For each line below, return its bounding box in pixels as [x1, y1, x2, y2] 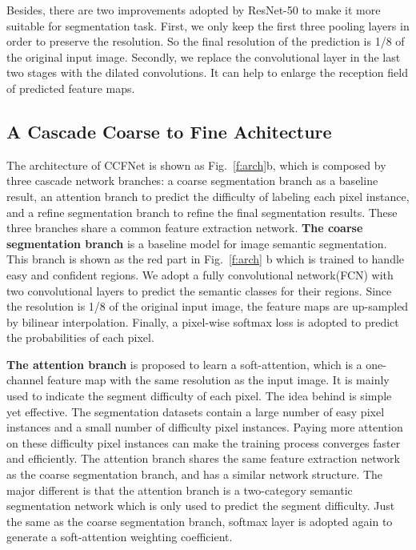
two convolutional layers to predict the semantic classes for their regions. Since [6, 282, 392, 299]
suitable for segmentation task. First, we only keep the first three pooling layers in [6, 17, 410, 34]
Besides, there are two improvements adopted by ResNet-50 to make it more [6, 2, 381, 18]
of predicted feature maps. [6, 79, 135, 96]
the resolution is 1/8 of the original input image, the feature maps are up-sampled [6, 298, 409, 315]
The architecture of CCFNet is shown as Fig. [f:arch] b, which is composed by [6, 156, 386, 173]
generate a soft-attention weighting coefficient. [6, 528, 233, 545]
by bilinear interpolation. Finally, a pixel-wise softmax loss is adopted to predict [6, 313, 399, 330]
